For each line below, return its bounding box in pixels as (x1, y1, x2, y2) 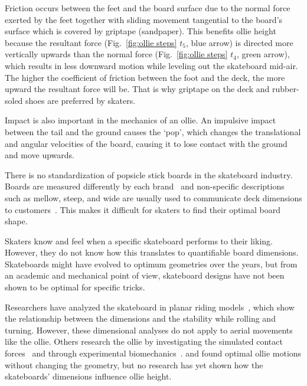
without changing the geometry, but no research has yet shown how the (5, 358, 263, 371)
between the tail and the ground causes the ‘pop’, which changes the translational (5, 125, 301, 138)
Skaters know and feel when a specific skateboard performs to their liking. (5, 234, 273, 247)
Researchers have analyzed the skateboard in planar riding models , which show (5, 300, 295, 313)
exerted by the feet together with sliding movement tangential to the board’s (5, 13, 283, 25)
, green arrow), (236, 48, 290, 60)
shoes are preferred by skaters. (25, 94, 136, 106)
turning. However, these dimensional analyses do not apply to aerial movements (5, 323, 293, 336)
